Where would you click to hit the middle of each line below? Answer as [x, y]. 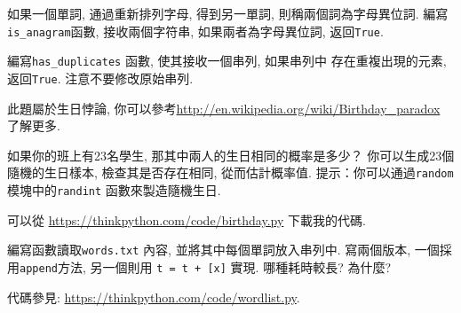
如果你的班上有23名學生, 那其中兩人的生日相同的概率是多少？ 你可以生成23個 [231, 155]
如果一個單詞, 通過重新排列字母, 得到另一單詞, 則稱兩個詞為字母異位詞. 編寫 [228, 13]
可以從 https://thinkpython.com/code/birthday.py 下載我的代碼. [187, 219]
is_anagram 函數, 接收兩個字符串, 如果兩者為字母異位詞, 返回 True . [195, 31]
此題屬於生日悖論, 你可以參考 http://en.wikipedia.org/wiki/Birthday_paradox [224, 108]
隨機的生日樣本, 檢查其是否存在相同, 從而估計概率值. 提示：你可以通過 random [230, 172]
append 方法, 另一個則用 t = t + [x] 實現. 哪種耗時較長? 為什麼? [206, 266]
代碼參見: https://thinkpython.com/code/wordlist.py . [154, 297]
